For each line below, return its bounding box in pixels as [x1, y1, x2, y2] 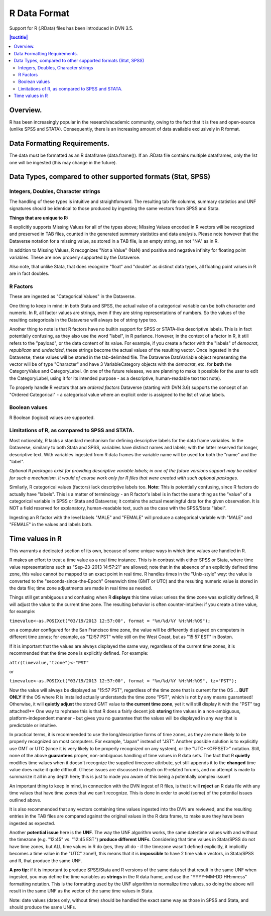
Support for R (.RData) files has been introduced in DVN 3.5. [9, 25, 133, 31]
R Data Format [9, 8, 70, 19]
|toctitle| [9, 34, 28, 40]
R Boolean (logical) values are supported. [9, 415, 95, 421]
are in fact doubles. [9, 270, 50, 276]
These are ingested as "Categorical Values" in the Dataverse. [9, 293, 136, 299]
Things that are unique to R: [9, 215, 69, 221]
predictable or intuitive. [9, 722, 57, 728]
